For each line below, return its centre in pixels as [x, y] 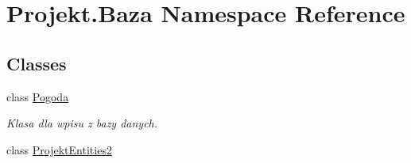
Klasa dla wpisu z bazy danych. [82, 123]
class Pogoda [38, 96]
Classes [37, 63]
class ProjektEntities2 [59, 149]
